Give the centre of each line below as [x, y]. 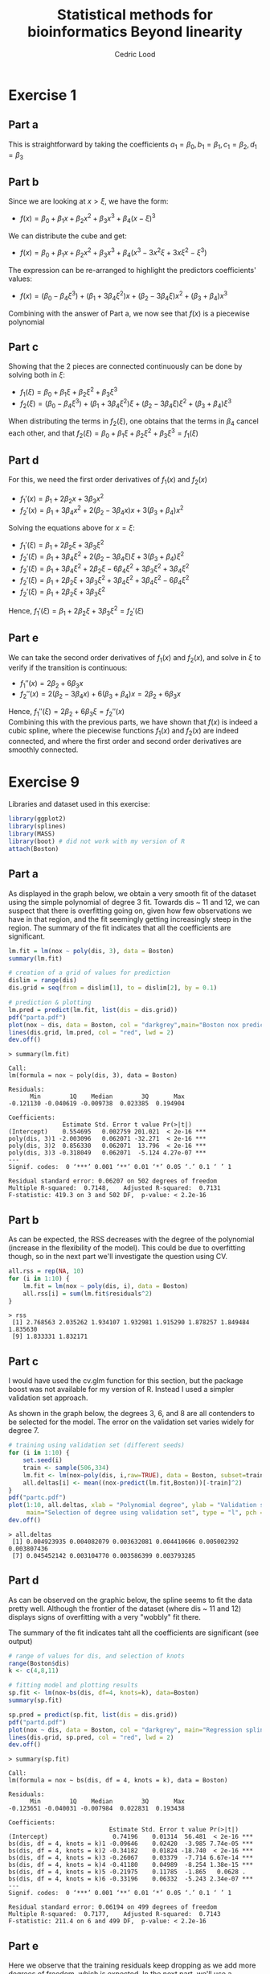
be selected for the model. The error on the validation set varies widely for [131, 1422]
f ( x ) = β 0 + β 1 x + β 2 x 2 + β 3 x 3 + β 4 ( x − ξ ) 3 [88, 218]
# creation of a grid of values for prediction [90, 973]
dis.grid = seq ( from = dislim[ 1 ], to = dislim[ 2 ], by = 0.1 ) [113, 988]
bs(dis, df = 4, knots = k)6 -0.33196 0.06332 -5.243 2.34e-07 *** [131, 1879]
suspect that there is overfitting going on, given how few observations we [130, 911]
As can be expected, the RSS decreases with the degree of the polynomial [131, 1239]
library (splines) [37, 827]
